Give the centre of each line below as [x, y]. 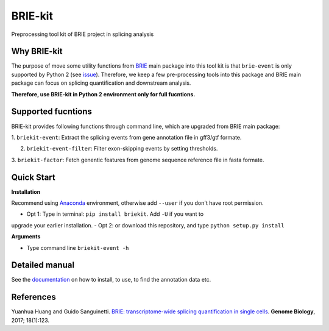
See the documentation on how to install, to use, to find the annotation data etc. [111, 280]
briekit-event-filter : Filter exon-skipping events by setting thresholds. [122, 149]
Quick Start [33, 177]
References [34, 297]
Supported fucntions [52, 112]
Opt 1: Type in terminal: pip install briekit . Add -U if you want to [115, 214]
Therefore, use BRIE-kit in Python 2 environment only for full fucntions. [103, 94]
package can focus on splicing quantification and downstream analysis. [101, 83]
